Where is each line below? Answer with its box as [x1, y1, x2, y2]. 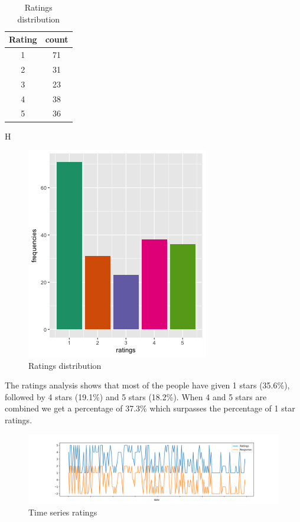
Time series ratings [28, 505, 97, 518]
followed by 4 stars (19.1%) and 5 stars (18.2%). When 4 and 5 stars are [5, 390, 267, 403]
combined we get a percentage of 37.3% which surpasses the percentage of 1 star [5, 402, 295, 414]
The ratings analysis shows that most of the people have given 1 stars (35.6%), [5, 379, 290, 391]
